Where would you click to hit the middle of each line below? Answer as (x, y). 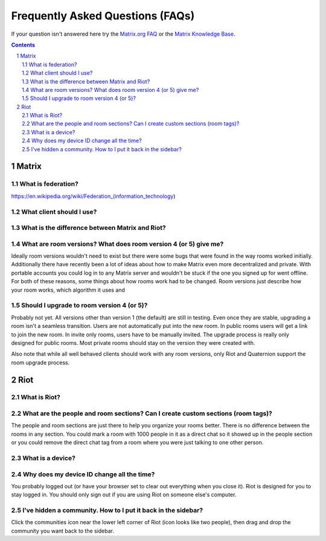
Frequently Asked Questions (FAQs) (103, 16)
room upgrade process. (40, 362)
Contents (23, 45)
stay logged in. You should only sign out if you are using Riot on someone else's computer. (124, 495)
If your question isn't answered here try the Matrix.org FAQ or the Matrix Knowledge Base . (123, 34)
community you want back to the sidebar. (63, 531)
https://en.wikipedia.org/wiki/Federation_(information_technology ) (93, 196)
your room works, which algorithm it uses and (68, 290)
